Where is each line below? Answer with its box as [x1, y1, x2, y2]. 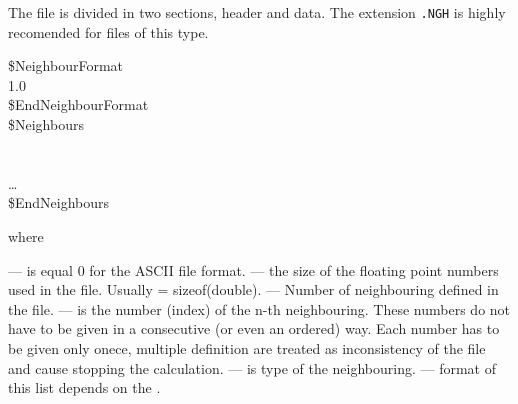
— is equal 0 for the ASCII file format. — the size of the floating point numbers [8, 259, 499, 280]
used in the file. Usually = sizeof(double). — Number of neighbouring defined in [8, 279, 499, 300]
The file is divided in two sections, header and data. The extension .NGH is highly [8, 2, 506, 22]
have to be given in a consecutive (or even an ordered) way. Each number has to [8, 318, 500, 339]
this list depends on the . [8, 377, 161, 398]
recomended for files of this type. [8, 21, 209, 42]
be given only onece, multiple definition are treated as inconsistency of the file [8, 337, 486, 358]
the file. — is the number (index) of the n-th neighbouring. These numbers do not [8, 298, 511, 319]
